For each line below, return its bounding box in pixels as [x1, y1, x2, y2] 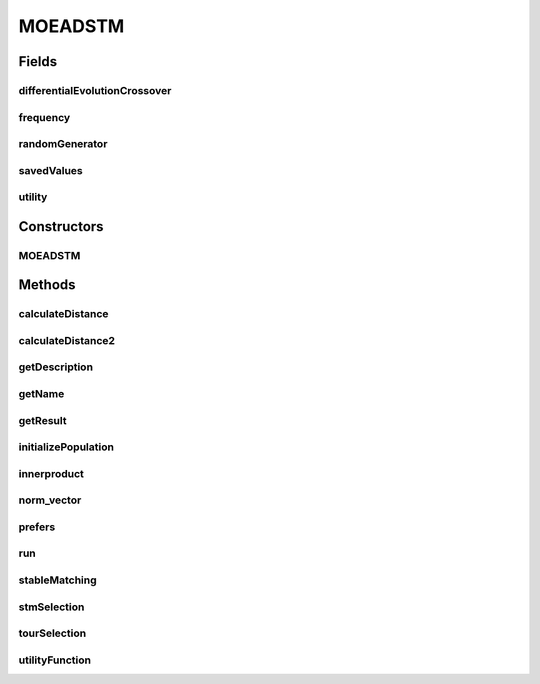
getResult [18, 413, 67, 427]
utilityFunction [18, 653, 92, 667]
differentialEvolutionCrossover [18, 83, 172, 97]
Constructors [18, 218, 104, 235]
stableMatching [18, 573, 97, 587]
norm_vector [18, 493, 82, 507]
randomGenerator [18, 137, 108, 151]
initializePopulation [18, 440, 115, 454]
